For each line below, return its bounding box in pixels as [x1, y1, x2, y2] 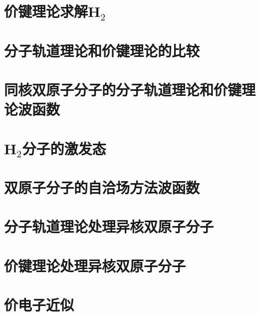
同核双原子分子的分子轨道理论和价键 [4, 79, 242, 99]
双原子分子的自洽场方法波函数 [4, 177, 200, 197]
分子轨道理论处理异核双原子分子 [4, 216, 214, 237]
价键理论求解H [4, 1, 101, 21]
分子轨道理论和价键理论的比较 [4, 40, 200, 60]
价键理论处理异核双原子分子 [4, 255, 186, 276]
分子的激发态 [22, 138, 106, 158]
